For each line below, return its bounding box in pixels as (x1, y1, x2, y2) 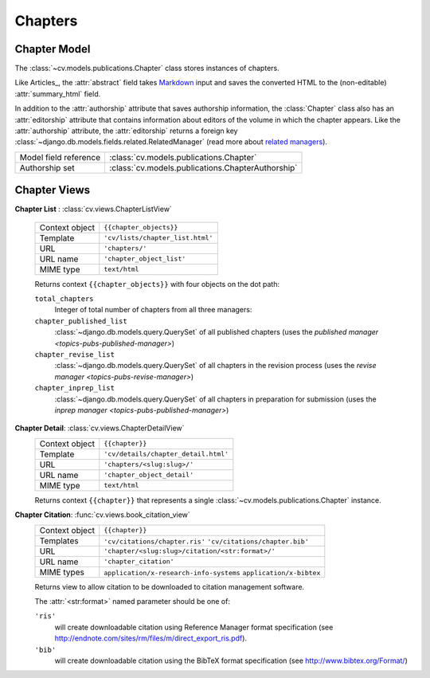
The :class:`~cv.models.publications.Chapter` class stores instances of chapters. (14, 64, 279, 73)
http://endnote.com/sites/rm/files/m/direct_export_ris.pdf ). (54, 633, 247, 643)
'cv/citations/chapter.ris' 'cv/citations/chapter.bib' (104, 537, 310, 546)
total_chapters (34, 295, 95, 304)
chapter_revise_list (34, 351, 115, 359)
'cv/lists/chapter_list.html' (104, 233, 213, 242)
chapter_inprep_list (34, 383, 115, 393)
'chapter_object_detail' (104, 471, 194, 480)
